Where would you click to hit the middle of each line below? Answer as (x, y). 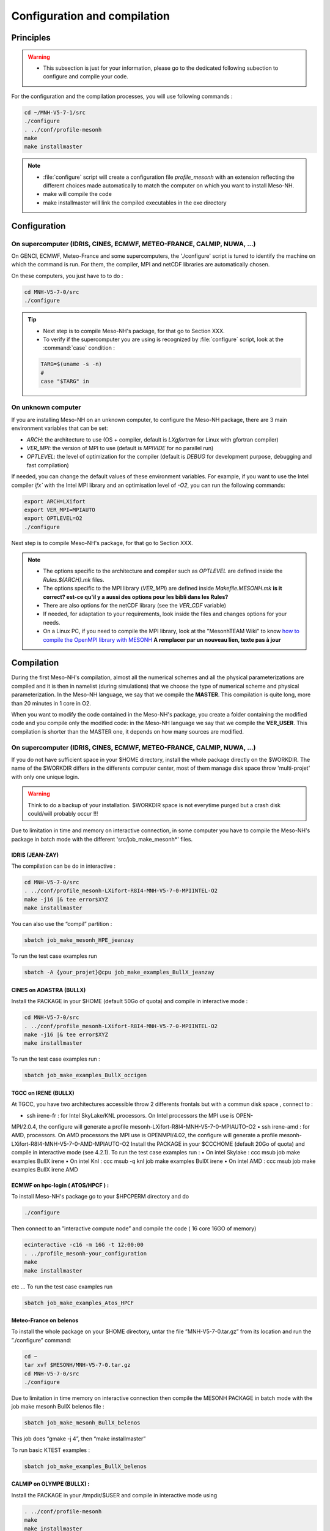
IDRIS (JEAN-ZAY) (35, 855)
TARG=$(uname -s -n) (71, 364)
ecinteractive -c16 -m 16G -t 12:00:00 (84, 1245)
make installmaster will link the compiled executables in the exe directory (135, 203)
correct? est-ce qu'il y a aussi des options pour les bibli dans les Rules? (136, 596)
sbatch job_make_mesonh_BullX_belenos (82, 1423)
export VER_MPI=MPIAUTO (60, 510)
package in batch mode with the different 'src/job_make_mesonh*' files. (102, 839)
